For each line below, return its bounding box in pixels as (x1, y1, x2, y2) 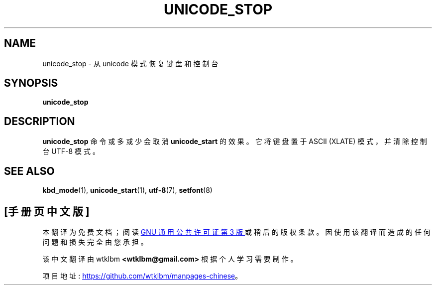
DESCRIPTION (4, 115, 75, 128)
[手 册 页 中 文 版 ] (4, 205, 90, 218)
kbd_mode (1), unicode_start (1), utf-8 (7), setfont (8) (42, 186, 213, 195)
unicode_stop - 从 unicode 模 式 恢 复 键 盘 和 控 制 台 (42, 59, 218, 68)
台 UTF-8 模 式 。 (42, 147, 100, 156)
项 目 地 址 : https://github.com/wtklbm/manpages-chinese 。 (42, 271, 242, 280)
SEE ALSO (4, 164, 55, 177)
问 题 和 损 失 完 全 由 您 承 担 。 (42, 237, 148, 246)
